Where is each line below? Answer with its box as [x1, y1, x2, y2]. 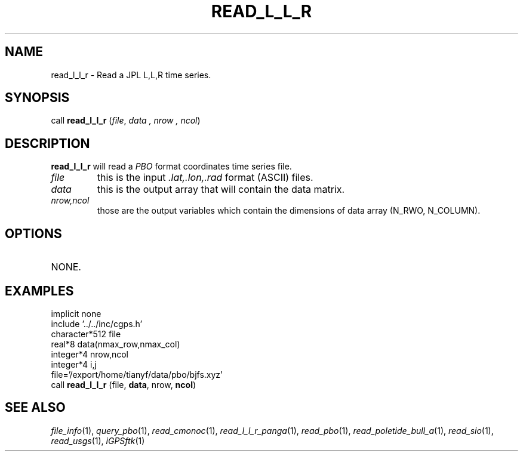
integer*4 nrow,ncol [51, 349, 128, 359]
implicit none [51, 308, 101, 319]
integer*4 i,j [51, 359, 97, 369]
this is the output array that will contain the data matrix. [97, 183, 345, 196]
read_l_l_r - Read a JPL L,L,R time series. [51, 69, 211, 80]
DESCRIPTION [5, 135, 90, 151]
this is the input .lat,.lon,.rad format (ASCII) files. [97, 171, 313, 184]
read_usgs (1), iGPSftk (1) [51, 435, 145, 446]
